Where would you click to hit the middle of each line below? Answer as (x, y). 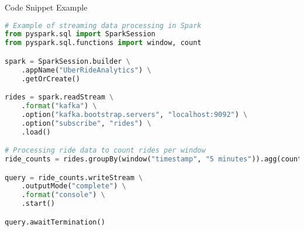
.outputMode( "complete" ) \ (74, 186)
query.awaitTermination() (55, 222)
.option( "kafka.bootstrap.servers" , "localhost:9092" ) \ (134, 114)
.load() (36, 132)
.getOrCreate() (51, 79)
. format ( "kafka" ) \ (59, 106)
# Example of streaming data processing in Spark (103, 25)
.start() (38, 204)
